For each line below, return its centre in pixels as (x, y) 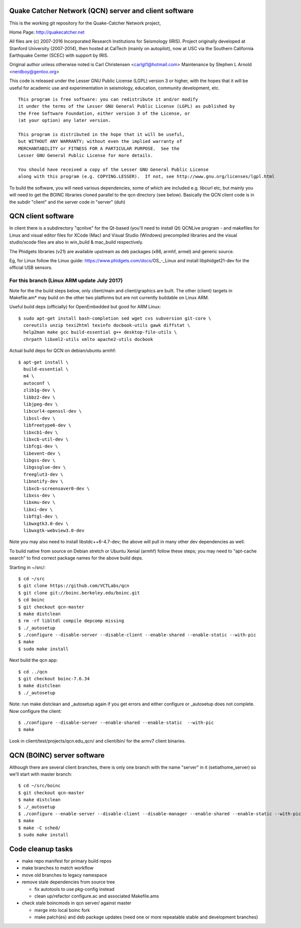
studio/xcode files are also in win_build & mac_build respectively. (77, 242)
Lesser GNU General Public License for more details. (86, 156)
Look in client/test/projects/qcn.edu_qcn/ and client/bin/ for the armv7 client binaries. (97, 741)
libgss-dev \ (39, 460)
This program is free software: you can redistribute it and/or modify (108, 100)
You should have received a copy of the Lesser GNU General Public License (113, 169)
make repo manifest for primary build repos (67, 861)
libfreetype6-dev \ (47, 425)
